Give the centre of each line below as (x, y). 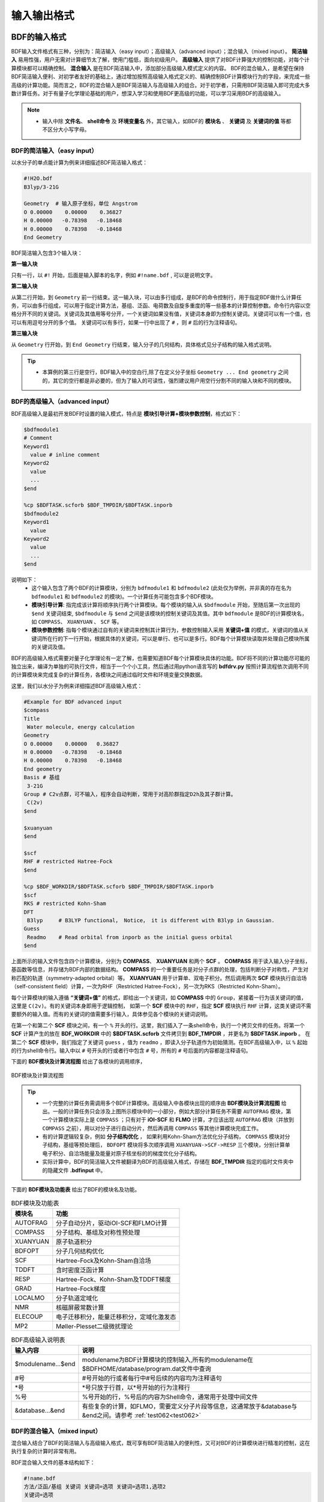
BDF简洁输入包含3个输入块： (47, 253)
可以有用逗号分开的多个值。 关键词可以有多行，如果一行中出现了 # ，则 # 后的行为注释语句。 (126, 322)
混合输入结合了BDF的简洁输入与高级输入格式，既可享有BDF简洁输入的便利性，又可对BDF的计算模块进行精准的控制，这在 (160, 1443)
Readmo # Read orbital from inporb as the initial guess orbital (130, 937)
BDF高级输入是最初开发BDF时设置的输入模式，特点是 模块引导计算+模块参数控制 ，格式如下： (127, 413)
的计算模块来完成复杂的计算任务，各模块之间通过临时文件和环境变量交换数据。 (108, 675)
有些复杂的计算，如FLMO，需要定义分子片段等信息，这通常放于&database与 (190, 1406)
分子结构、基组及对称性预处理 (98, 1232)
